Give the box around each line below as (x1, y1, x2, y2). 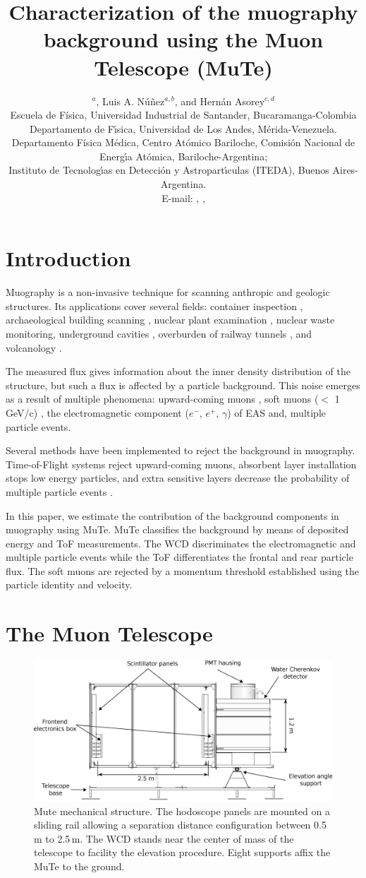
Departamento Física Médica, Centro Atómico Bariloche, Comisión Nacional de (11, 135, 355, 150)
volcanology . (6, 340, 62, 355)
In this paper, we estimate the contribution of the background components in (6, 508, 339, 523)
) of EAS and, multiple (227, 405, 327, 420)
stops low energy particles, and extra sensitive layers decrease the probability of (6, 470, 350, 485)
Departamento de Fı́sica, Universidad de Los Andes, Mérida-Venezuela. (30, 121, 337, 136)
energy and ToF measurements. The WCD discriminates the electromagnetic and (6, 535, 356, 550)
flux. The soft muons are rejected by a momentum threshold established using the (6, 563, 360, 578)
